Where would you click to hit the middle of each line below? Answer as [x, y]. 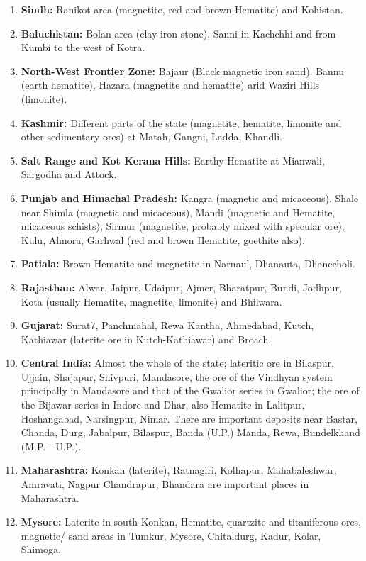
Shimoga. [41, 549]
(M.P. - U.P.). [51, 446]
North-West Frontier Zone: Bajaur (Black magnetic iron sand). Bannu [183, 71]
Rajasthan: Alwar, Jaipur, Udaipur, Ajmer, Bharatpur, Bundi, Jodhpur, [181, 287]
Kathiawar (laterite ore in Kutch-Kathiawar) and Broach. [146, 339]
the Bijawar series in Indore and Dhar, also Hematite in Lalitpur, [163, 405]
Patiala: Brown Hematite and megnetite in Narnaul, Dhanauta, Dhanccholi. [188, 263]
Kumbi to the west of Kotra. [83, 47]
